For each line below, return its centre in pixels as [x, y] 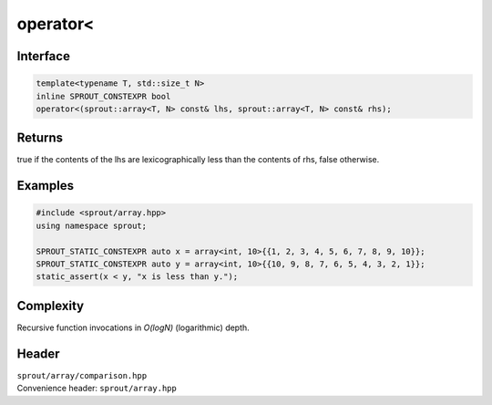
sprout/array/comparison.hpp [82, 375]
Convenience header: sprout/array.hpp [97, 389]
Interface [43, 56]
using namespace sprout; [92, 225]
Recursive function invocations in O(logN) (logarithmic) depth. [133, 327]
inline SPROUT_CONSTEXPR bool [103, 96]
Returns [40, 138]
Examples [46, 186]
